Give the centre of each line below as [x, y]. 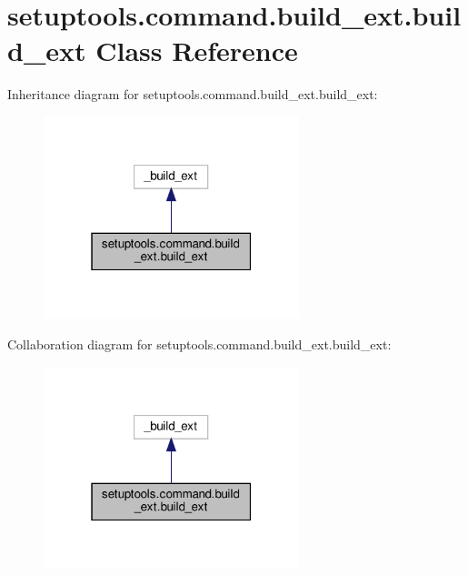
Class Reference [197, 51]
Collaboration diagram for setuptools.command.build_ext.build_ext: [199, 344]
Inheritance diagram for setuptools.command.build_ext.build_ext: [193, 94]
